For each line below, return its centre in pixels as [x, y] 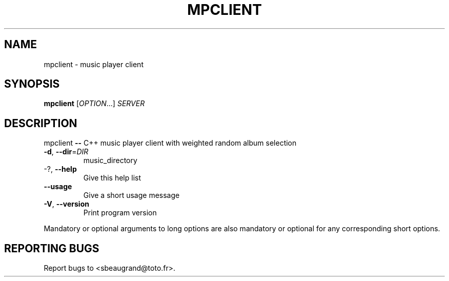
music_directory [110, 160]
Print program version [120, 213]
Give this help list [112, 178]
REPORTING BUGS [52, 248]
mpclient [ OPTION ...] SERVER [94, 104]
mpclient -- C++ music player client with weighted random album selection [170, 143]
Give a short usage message [131, 195]
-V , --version [66, 204]
